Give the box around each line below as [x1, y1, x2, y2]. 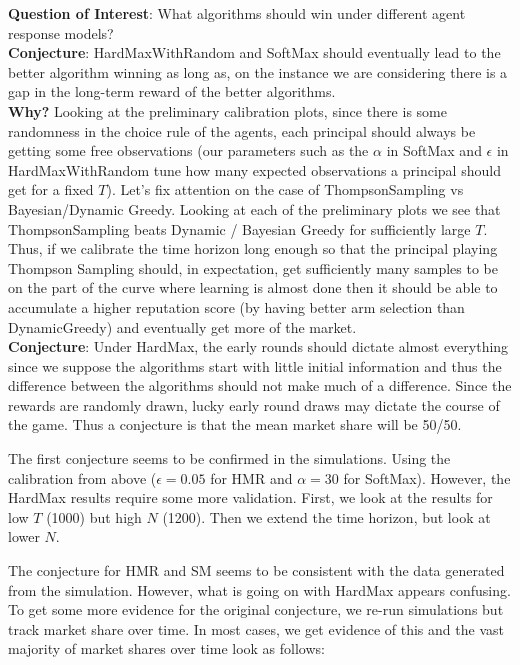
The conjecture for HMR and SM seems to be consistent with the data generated [8, 560, 505, 581]
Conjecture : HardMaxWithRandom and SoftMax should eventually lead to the [8, 42, 501, 63]
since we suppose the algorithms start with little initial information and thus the [8, 355, 502, 376]
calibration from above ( [8, 467, 157, 488]
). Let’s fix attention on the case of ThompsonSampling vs [106, 179, 464, 200]
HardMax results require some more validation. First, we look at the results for [8, 487, 493, 508]
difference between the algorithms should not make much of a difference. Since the [8, 375, 512, 396]
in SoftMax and [386, 140, 482, 161]
